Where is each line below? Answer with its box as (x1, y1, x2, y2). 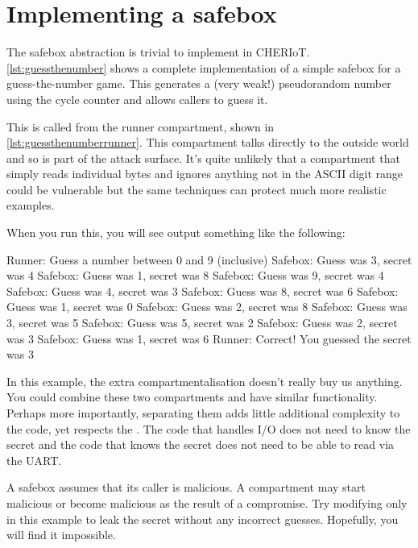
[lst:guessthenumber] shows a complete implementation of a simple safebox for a (6, 59, 401, 76)
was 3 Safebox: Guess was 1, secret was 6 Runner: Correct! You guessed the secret (6, 330, 412, 347)
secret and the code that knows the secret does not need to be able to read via (6, 436, 395, 453)
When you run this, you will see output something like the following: (6, 224, 346, 241)
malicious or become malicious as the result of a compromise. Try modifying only (6, 494, 408, 511)
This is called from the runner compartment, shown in (6, 118, 275, 135)
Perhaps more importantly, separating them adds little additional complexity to (6, 405, 400, 421)
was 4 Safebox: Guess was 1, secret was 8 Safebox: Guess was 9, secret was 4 (6, 267, 384, 284)
